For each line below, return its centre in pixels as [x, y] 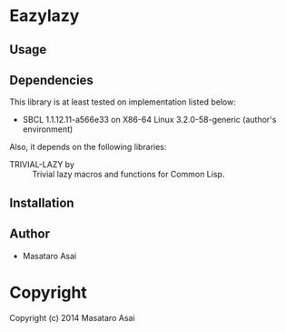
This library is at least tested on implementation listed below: [123, 102]
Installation [42, 202]
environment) [48, 129]
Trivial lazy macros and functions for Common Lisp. [128, 175]
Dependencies [51, 80]
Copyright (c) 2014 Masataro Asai [72, 317]
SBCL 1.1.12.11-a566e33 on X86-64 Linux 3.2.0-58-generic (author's [149, 120]
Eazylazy [44, 16]
